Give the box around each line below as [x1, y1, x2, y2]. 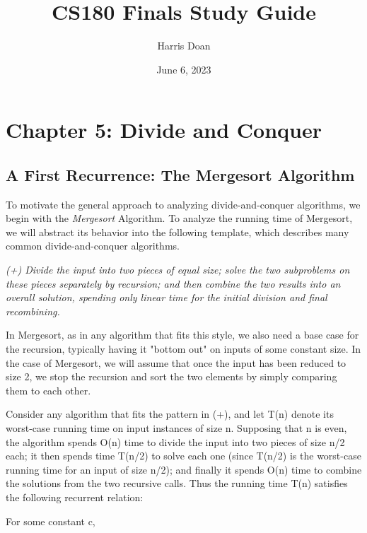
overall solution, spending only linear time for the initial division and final [6, 290, 327, 305]
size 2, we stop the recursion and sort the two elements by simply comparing [6, 369, 337, 384]
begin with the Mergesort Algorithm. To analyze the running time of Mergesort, [6, 211, 353, 225]
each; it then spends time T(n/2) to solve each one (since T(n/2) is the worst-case [6, 448, 361, 463]
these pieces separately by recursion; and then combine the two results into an [6, 276, 341, 291]
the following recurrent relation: [6, 489, 144, 504]
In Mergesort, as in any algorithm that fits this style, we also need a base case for [6, 327, 359, 342]
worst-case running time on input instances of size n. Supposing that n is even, [6, 421, 347, 435]
